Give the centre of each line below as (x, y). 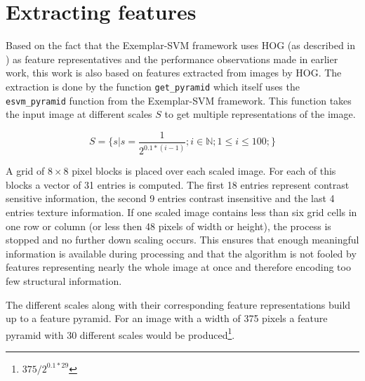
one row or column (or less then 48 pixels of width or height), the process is (168, 226)
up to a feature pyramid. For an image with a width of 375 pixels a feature (167, 318)
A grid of (25, 171)
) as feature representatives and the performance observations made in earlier (172, 59)
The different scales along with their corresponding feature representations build (178, 304)
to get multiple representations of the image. (260, 114)
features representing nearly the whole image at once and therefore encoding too (178, 267)
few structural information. (64, 280)
